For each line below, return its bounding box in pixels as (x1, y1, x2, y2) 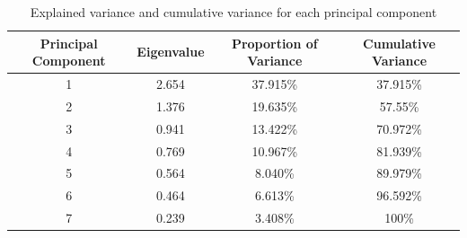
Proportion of (231, 33, 318, 52)
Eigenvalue (137, 42, 205, 61)
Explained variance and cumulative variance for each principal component (30, 3, 437, 21)
